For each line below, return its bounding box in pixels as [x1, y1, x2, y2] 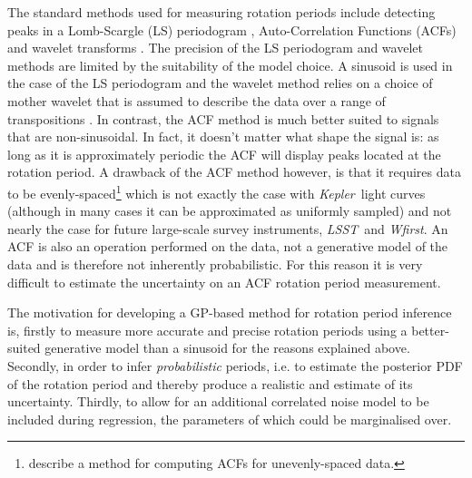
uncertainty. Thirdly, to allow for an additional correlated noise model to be [7, 392, 429, 411]
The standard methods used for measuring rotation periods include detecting [7, 3, 436, 21]
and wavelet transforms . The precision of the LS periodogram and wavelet [7, 38, 423, 57]
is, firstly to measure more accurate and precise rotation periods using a [7, 320, 408, 339]
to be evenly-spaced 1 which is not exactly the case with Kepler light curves [7, 180, 426, 202]
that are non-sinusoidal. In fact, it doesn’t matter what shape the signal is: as [7, 127, 439, 146]
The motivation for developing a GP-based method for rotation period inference [7, 303, 452, 322]
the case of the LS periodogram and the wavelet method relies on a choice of [7, 73, 433, 93]
